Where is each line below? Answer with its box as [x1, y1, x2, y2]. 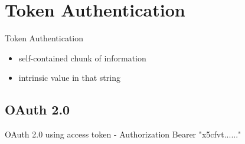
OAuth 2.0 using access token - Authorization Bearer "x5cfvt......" [5, 128, 241, 140]
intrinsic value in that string [18, 71, 120, 84]
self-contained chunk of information [18, 51, 146, 64]
